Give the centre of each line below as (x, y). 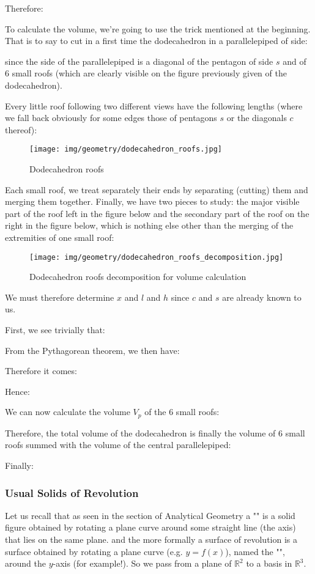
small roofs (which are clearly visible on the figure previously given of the (149, 73)
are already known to (262, 297)
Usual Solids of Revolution (72, 492)
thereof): (21, 129)
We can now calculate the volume (68, 412)
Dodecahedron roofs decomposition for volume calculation (138, 277)
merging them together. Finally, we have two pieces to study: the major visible (152, 201)
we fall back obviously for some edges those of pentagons (111, 118)
